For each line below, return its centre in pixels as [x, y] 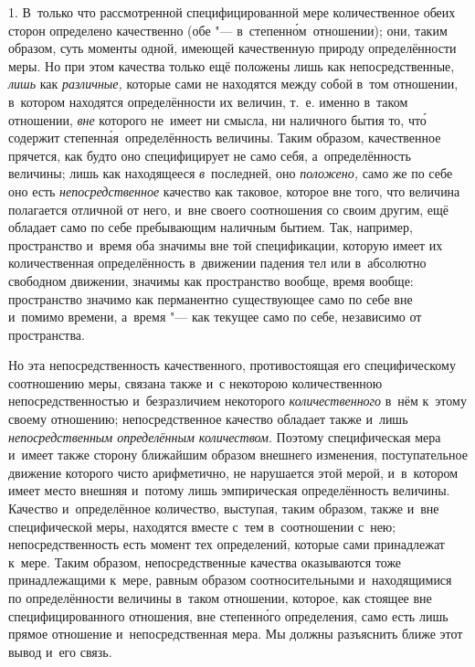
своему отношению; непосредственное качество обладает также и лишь [208, 419]
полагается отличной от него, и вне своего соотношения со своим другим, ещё [229, 209]
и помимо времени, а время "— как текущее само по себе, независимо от [215, 317]
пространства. [47, 334]
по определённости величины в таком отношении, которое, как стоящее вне [220, 598]
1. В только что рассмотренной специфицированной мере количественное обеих [232, 12]
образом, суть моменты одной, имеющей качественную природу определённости [232, 48]
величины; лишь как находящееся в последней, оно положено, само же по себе [231, 173]
